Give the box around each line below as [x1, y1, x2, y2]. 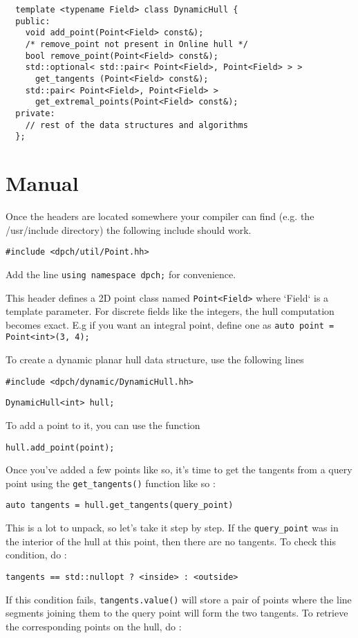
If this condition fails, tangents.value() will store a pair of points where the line [6, 592, 352, 606]
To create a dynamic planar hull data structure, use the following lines [6, 352, 304, 367]
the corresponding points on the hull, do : [6, 619, 182, 633]
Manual [6, 169, 79, 197]
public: [15, 16, 50, 26]
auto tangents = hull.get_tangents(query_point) [6, 500, 234, 511]
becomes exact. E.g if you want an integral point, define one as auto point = [6, 317, 335, 331]
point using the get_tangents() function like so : [6, 475, 216, 490]
